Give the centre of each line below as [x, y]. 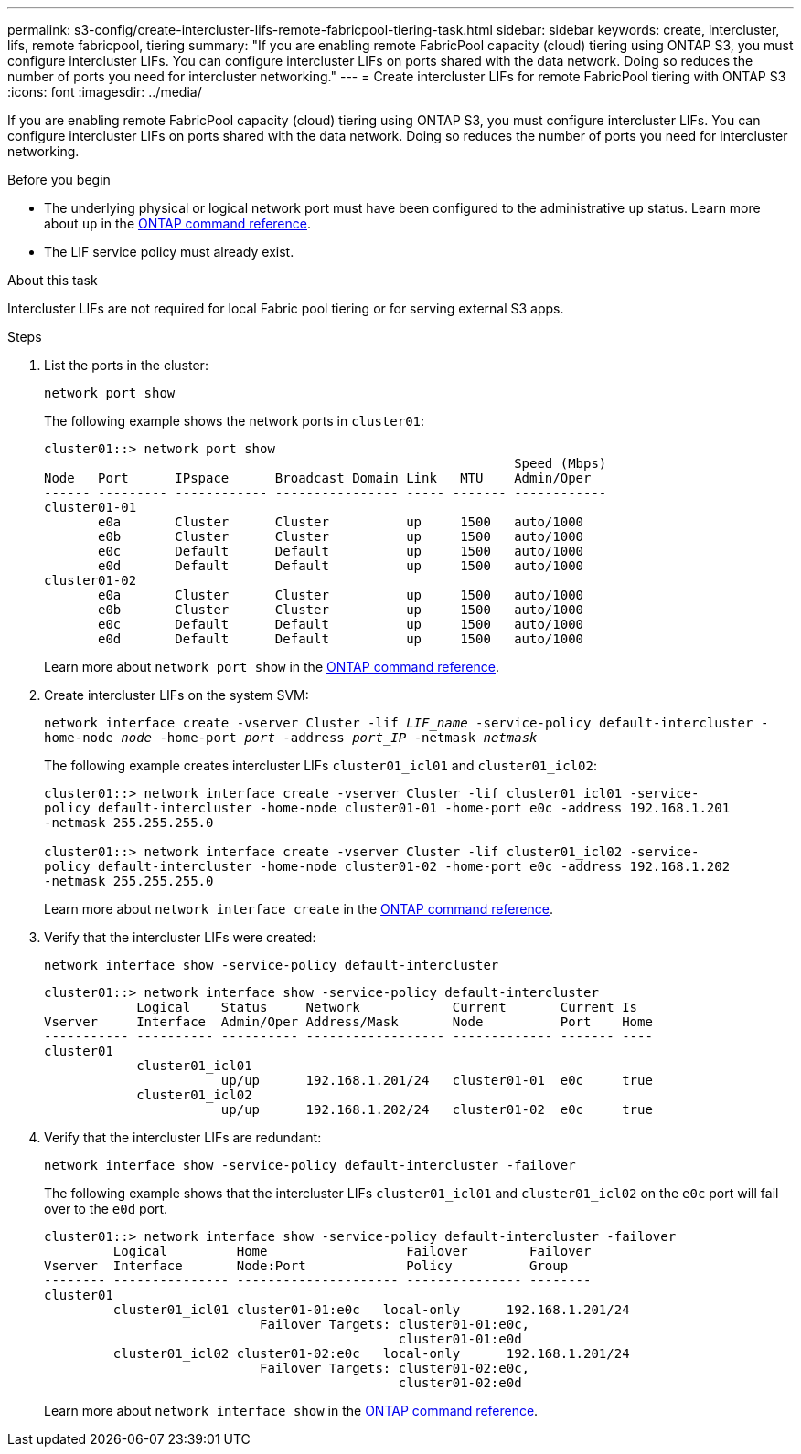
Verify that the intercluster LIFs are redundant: [183, 1137]
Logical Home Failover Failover [352, 1251]
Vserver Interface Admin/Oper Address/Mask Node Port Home [348, 1022]
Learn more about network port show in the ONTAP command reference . [272, 667]
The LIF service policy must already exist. [169, 252]
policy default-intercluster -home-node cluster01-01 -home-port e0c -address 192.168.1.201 [387, 808]
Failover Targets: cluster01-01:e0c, [395, 1324]
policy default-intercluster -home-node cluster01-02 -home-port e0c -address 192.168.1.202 [387, 866]
